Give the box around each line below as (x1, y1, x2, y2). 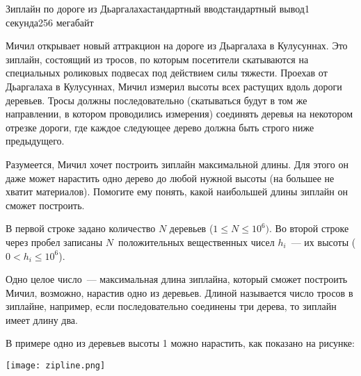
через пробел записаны (6, 234, 103, 249)
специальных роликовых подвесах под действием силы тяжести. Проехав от (6, 65, 328, 80)
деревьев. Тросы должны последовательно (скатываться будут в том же (6, 92, 307, 107)
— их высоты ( (291, 234, 356, 249)
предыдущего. (6, 133, 65, 148)
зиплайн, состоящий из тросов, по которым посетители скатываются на (6, 51, 309, 66)
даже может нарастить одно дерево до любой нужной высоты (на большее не (6, 170, 335, 185)
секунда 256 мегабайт (6, 15, 94, 29)
